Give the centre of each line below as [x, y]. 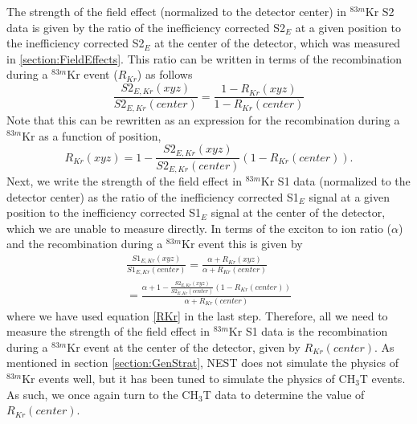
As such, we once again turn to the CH [102, 394]
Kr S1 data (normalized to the [335, 181]
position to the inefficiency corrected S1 [104, 212]
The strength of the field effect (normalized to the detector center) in [176, 11]
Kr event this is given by [242, 244]
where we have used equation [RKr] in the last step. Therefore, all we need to [197, 315]
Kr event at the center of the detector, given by [184, 347]
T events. [382, 378]
